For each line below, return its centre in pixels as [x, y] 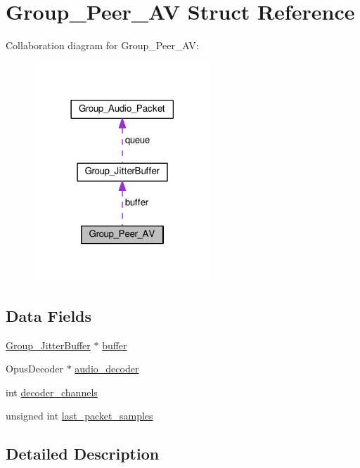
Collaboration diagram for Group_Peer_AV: [102, 45]
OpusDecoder [34, 369]
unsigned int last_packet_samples [79, 416]
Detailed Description [83, 454]
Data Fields [49, 315]
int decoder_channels [52, 392]
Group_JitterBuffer [48, 345]
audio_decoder [107, 369]
